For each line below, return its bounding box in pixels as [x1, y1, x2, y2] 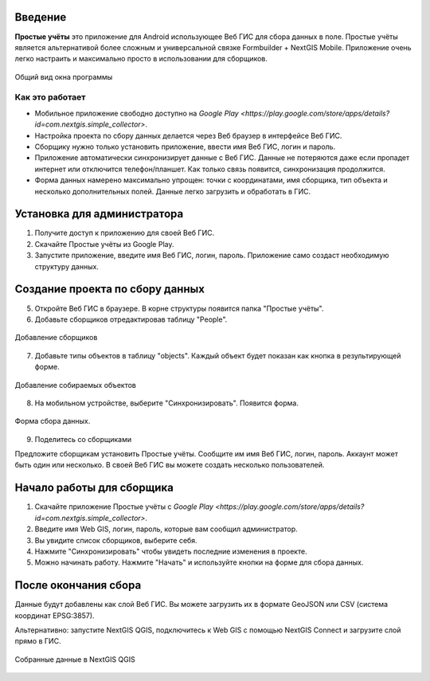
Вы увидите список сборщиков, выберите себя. [34, 535, 198, 545]
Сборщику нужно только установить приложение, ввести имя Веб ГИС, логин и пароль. [34, 142, 336, 151]
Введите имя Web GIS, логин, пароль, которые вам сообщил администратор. [34, 524, 298, 534]
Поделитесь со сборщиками [34, 434, 131, 444]
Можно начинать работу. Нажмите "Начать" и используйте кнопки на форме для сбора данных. [34, 558, 364, 567]
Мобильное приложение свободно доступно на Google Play [34, 108, 239, 118]
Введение [14, 10, 67, 24]
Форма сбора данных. [14, 417, 91, 426]
